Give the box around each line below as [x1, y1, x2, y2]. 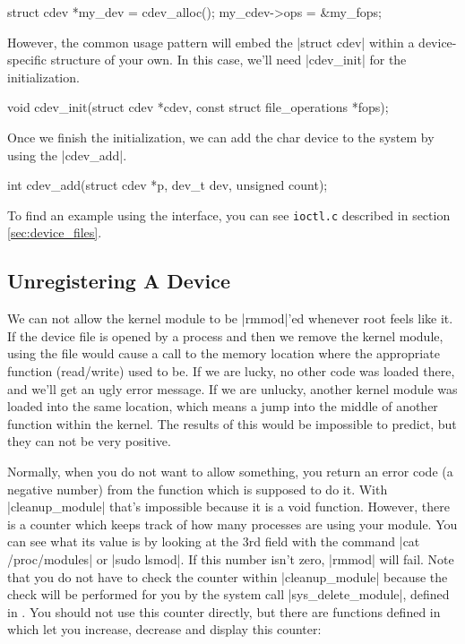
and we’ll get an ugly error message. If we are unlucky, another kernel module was [7, 379, 458, 398]
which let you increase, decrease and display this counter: [7, 620, 322, 639]
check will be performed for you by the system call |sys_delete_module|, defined [7, 585, 450, 604]
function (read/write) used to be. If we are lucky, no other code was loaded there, [7, 361, 455, 380]
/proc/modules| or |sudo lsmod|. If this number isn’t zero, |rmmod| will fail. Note [7, 549, 454, 568]
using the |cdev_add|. [7, 145, 127, 164]
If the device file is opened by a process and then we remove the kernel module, [7, 326, 443, 345]
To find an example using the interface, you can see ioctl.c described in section [7, 205, 451, 224]
